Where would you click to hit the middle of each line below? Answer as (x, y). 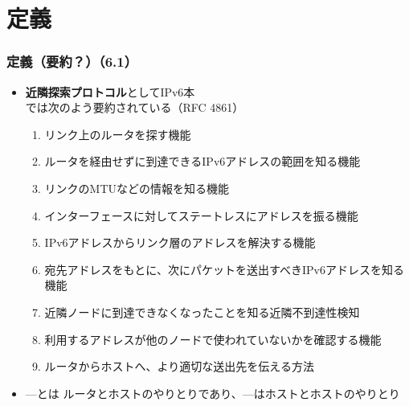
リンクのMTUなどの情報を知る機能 (137, 188)
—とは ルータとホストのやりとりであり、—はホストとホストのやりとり (213, 393)
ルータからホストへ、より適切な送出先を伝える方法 (179, 366)
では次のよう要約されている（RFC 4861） (135, 107)
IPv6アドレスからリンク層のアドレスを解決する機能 (180, 242)
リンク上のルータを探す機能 (118, 134)
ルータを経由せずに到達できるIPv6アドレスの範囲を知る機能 (202, 161)
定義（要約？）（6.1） (72, 62)
